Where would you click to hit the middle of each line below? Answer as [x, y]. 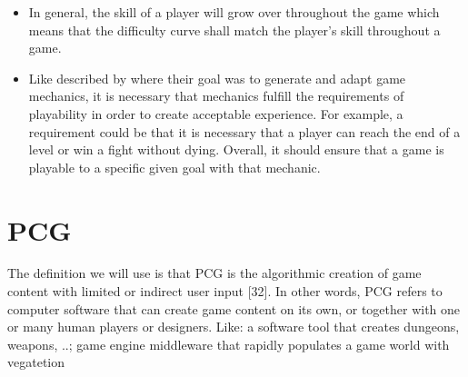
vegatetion [36, 362]
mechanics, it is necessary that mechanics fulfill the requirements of [216, 96]
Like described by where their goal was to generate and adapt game [217, 78]
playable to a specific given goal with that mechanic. [174, 167]
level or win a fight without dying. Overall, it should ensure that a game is [236, 149]
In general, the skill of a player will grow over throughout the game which [234, 12]
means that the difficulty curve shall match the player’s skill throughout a [234, 30]
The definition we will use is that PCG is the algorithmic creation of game [214, 273]
